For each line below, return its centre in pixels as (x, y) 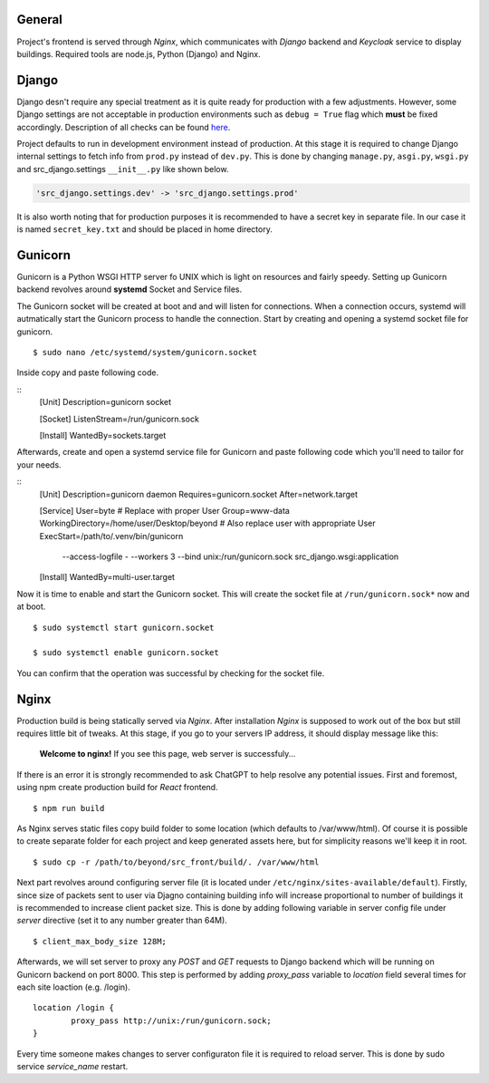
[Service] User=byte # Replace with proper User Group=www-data (164, 510)
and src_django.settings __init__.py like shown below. (123, 169)
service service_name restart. (72, 1066)
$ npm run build (69, 808)
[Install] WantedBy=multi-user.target (107, 577)
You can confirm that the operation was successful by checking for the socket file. (171, 673)
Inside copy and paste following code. (88, 372)
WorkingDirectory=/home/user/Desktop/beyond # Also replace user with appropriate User (207, 523)
